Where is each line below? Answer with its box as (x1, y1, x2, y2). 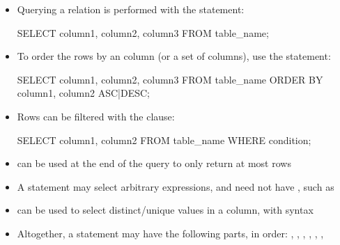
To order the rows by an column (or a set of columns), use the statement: (17, 49, 331, 63)
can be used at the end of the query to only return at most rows (17, 156, 291, 171)
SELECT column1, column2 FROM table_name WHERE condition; (17, 132, 311, 147)
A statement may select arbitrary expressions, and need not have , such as (17, 179, 334, 193)
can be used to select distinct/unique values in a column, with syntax (17, 203, 314, 217)
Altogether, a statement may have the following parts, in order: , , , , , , (17, 226, 324, 240)
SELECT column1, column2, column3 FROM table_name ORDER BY (17, 72, 323, 86)
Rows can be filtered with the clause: (17, 109, 175, 123)
